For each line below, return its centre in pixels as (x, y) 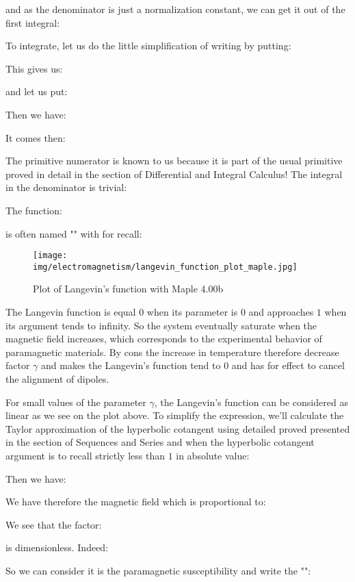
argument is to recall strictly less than (85, 455)
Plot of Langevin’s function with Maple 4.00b (128, 289)
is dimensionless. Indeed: (57, 547)
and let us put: (37, 91)
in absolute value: (213, 455)
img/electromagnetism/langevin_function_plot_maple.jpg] (165, 267)
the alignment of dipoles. (57, 379)
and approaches (281, 312)
